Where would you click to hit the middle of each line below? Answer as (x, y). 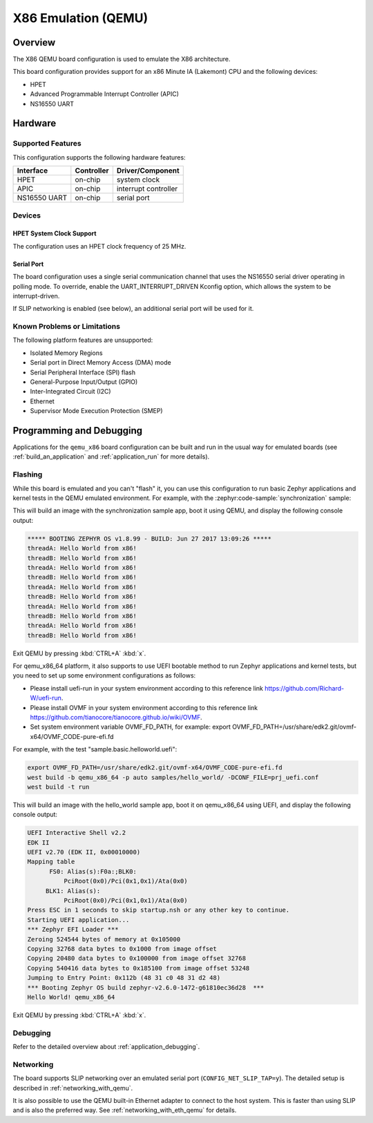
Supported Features (47, 144)
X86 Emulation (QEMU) (80, 18)
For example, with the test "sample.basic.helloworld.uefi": (95, 749)
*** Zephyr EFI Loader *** (73, 930)
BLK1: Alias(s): (73, 891)
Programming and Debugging (78, 431)
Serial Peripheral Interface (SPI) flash (83, 372)
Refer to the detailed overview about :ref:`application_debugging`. (106, 1047)
